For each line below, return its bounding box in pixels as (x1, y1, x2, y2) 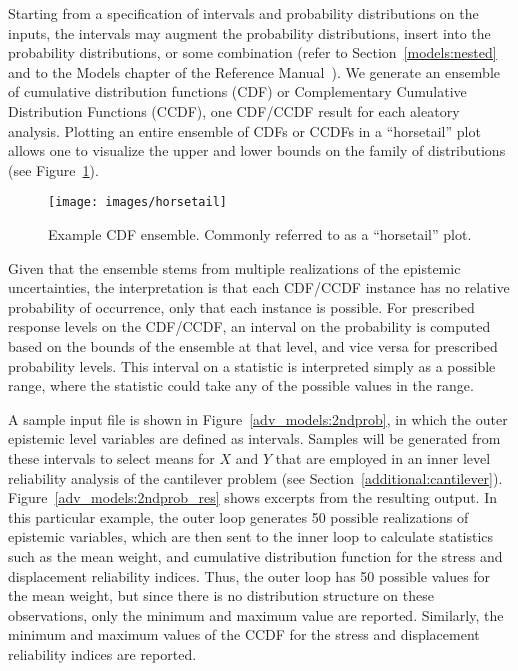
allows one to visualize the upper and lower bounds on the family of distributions (8, 140, 506, 161)
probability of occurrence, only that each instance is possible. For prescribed (8, 296, 475, 317)
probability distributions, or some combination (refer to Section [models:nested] (8, 42, 497, 63)
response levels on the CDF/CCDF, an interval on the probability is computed (8, 316, 491, 337)
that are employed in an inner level (275, 447, 491, 468)
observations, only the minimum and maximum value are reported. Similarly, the (8, 604, 504, 625)
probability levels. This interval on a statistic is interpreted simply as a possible (8, 355, 496, 376)
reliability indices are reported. (8, 643, 197, 664)
